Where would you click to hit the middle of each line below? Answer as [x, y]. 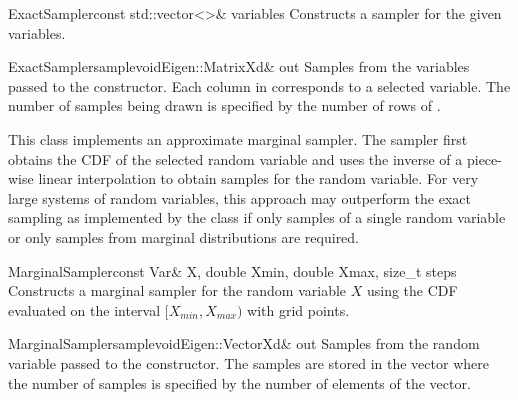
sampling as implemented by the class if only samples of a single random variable [257, 217]
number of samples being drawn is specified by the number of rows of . [224, 105]
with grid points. [298, 309]
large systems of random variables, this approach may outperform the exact [239, 197]
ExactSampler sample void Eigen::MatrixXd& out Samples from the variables [239, 66]
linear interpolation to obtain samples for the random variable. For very [258, 178]
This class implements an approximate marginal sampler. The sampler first [238, 138]
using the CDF [412, 290]
